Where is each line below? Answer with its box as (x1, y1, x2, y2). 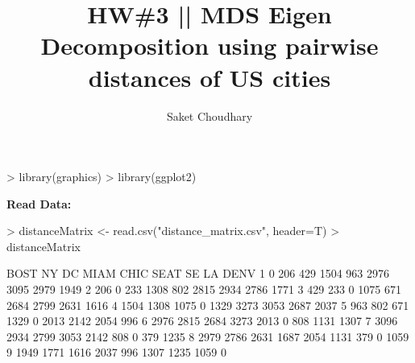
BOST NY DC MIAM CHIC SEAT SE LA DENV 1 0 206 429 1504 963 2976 (6, 265, 389, 282)
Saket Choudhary (166, 107, 253, 124)
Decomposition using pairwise (40, 29, 379, 62)
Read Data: (6, 195, 72, 212)
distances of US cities (88, 60, 331, 93)
